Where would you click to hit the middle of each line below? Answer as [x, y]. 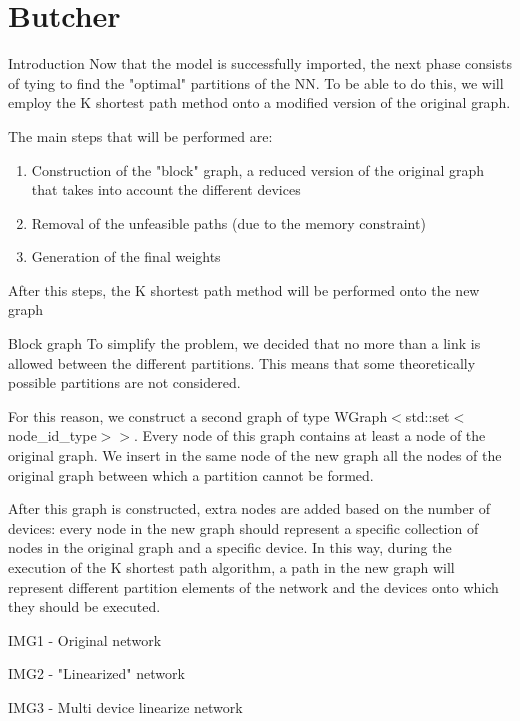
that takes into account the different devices [166, 189]
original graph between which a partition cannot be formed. [191, 474]
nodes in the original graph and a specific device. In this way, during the [230, 547]
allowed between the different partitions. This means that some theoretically [242, 362]
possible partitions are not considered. [124, 382]
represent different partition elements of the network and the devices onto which [253, 586]
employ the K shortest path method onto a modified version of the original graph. [259, 102]
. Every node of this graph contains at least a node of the [310, 435]
